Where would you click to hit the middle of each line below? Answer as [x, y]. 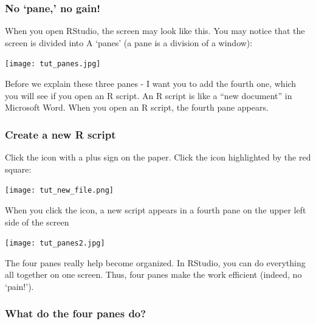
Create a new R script [60, 134]
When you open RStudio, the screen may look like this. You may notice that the [155, 31]
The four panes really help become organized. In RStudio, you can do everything [155, 262]
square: [18, 169]
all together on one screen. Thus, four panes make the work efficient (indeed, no [153, 274]
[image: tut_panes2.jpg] [55, 243]
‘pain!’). [19, 286]
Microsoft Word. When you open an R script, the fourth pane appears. [137, 107]
